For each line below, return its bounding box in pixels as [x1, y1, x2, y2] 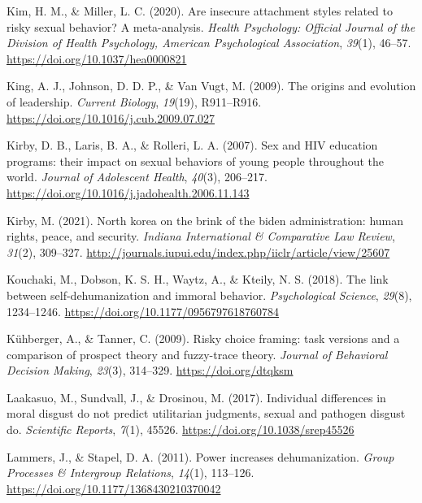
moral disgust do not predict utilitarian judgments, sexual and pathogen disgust [7, 405, 406, 422]
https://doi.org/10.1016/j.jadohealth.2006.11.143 [7, 184, 250, 201]
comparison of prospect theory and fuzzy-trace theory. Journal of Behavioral [7, 345, 388, 362]
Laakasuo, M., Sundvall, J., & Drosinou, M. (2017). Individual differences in [7, 388, 386, 405]
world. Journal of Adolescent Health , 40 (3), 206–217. [7, 168, 268, 185]
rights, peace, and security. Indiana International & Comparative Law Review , [7, 228, 395, 245]
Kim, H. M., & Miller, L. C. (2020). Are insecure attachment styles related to [7, 2, 393, 19]
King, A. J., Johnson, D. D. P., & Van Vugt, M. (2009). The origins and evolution [7, 77, 416, 94]
